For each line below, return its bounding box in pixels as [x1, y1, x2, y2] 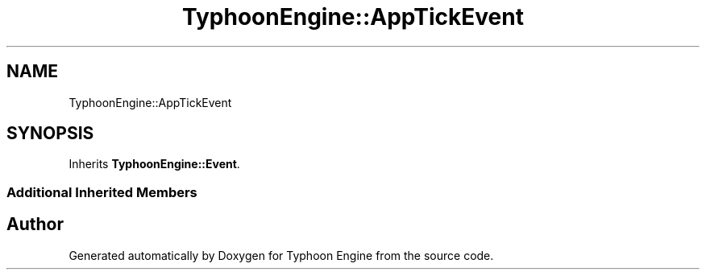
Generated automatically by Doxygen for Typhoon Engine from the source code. [69, 248, 494, 262]
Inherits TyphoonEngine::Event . [69, 157, 240, 171]
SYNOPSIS [6, 123, 94, 144]
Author [6, 214, 64, 235]
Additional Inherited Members [6, 183, 197, 200]
